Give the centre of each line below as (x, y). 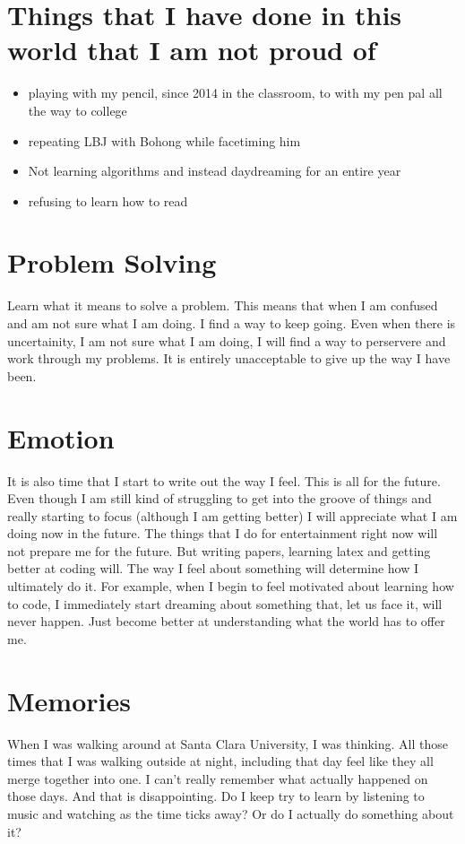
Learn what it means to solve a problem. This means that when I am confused (223, 305)
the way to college (77, 110)
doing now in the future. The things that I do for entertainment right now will (223, 533)
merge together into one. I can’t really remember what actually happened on (218, 778)
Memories (69, 700)
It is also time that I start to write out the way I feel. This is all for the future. (224, 480)
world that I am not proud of (192, 50)
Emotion (61, 437)
